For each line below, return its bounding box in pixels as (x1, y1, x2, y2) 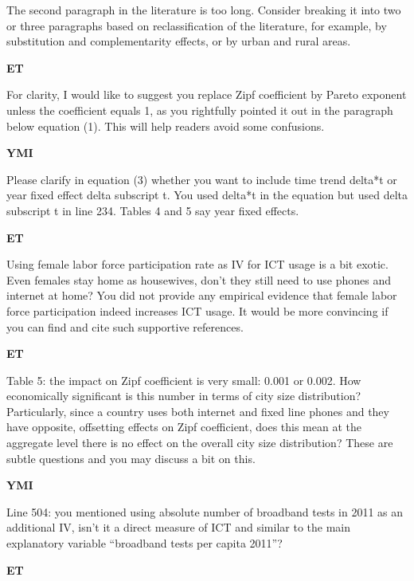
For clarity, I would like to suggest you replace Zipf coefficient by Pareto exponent (6, 86, 407, 103)
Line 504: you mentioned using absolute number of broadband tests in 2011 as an (6, 503, 404, 520)
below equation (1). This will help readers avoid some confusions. (6, 117, 325, 134)
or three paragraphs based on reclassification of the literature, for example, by (6, 17, 387, 33)
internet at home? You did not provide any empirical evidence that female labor (6, 287, 397, 304)
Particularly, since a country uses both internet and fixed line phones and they (6, 402, 389, 419)
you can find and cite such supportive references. (6, 318, 244, 335)
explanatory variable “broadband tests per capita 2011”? (6, 535, 283, 552)
